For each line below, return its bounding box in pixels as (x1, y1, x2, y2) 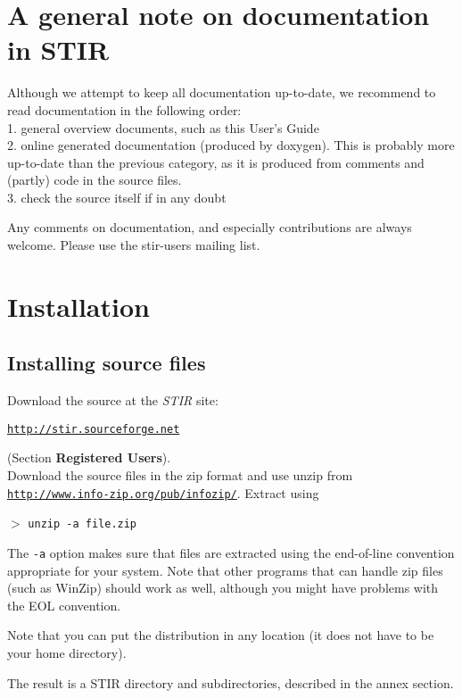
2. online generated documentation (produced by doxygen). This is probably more (7, 136, 455, 154)
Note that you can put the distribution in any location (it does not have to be (7, 626, 434, 644)
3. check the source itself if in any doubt (7, 187, 227, 206)
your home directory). (7, 644, 127, 662)
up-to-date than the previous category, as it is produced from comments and (7, 153, 425, 171)
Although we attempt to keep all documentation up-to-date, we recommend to (7, 83, 436, 102)
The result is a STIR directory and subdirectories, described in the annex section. (7, 673, 454, 692)
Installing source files (7, 349, 206, 377)
